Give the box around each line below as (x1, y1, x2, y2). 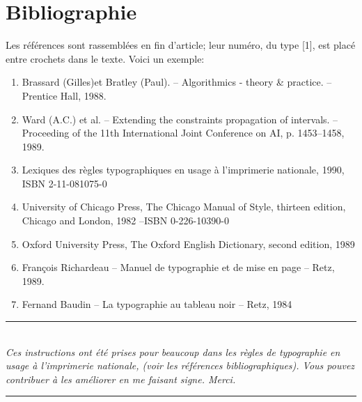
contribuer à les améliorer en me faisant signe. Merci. (6, 371, 236, 386)
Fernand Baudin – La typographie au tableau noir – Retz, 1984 (22, 297, 292, 311)
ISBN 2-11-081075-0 (22, 176, 107, 190)
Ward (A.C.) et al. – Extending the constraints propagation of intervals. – (22, 111, 338, 126)
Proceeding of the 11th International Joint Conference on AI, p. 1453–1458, (22, 125, 345, 140)
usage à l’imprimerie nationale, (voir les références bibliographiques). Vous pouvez (6, 358, 355, 373)
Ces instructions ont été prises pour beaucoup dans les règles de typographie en (6, 344, 340, 359)
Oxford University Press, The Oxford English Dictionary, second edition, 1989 (22, 236, 355, 251)
